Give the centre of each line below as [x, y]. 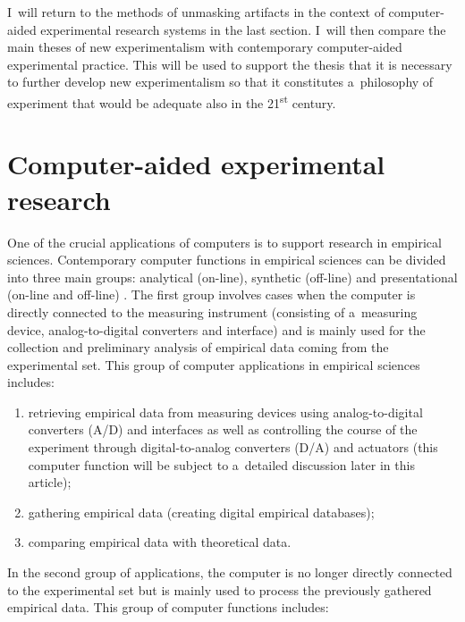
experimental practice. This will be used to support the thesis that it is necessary [230, 64]
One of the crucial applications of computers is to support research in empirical [224, 242]
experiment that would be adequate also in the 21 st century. [172, 101]
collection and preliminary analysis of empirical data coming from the [198, 347]
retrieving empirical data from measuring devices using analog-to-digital [225, 412]
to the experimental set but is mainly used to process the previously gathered [220, 589]
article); [50, 482]
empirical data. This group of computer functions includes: [168, 607]
